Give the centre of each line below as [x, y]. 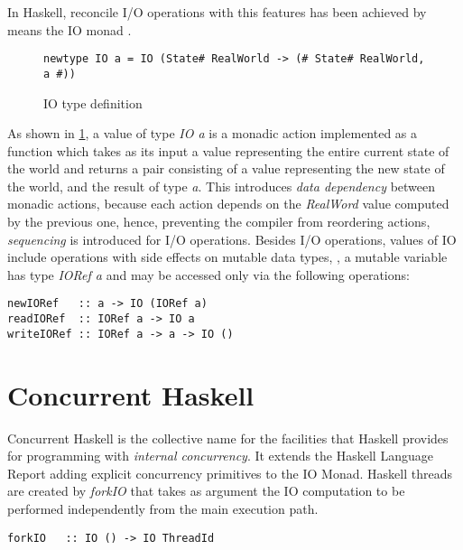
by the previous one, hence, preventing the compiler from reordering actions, [219, 222]
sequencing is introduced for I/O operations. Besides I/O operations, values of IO [232, 239]
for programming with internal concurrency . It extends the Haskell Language [220, 456]
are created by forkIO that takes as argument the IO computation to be [206, 491]
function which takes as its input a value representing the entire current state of [228, 150]
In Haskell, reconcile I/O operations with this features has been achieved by [217, 12]
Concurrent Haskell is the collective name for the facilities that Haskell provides [228, 438]
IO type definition [93, 103]
